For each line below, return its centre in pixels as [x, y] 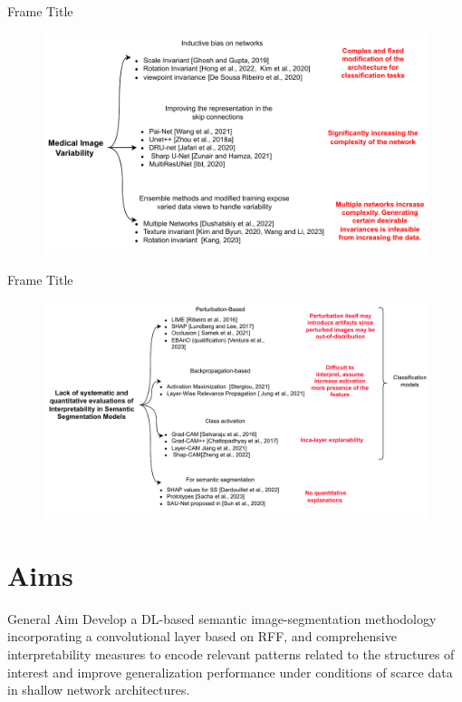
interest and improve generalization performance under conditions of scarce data [230, 672]
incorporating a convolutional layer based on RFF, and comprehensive [202, 636]
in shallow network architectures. [99, 690]
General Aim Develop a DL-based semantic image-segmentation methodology [222, 618]
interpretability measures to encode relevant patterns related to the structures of [231, 654]
